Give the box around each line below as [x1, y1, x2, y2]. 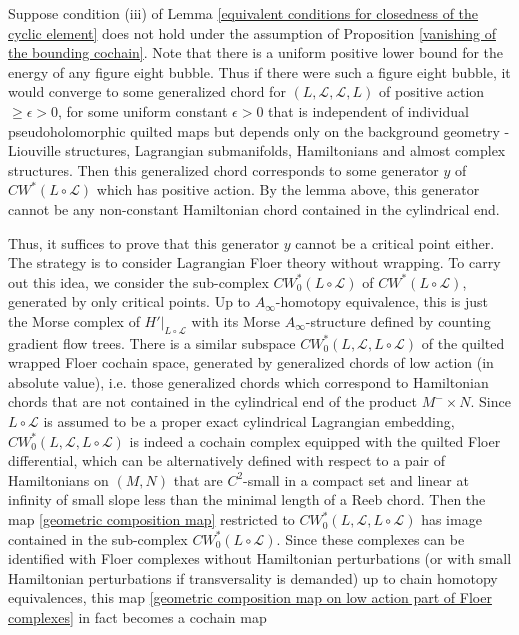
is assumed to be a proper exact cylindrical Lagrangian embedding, [43, 411, 455, 432]
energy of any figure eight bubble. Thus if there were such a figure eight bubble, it [8, 61, 511, 82]
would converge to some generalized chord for [8, 81, 286, 102]
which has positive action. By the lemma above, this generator [96, 179, 480, 200]
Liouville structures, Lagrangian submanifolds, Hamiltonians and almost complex [8, 140, 506, 161]
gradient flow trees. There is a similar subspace [8, 332, 296, 353]
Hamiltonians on [8, 469, 109, 490]
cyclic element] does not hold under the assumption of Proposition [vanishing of [8, 22, 496, 43]
